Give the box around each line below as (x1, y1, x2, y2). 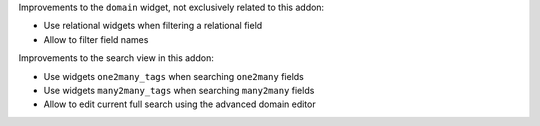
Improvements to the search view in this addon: (18, 52, 214, 64)
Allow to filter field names (43, 33, 149, 45)
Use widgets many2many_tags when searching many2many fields (43, 84, 315, 96)
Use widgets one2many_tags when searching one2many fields (43, 70, 304, 82)
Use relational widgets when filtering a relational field (43, 20, 263, 32)
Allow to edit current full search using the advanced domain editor (43, 98, 316, 110)
